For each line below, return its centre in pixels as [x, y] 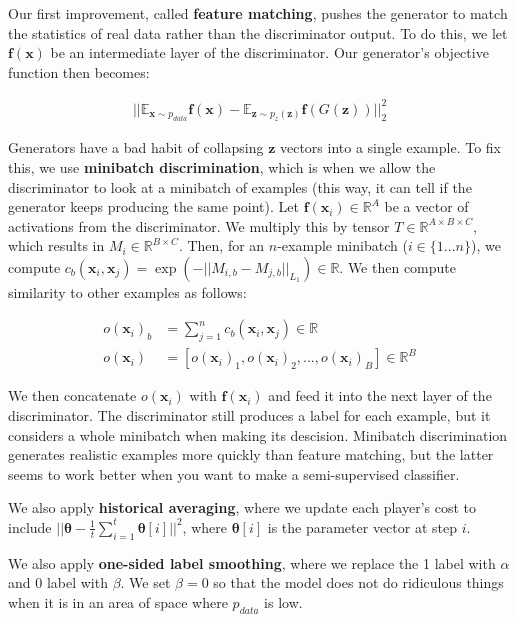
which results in [56, 245]
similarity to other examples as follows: [127, 291]
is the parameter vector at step [362, 526]
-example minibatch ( [342, 245]
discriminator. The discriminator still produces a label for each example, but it [249, 414]
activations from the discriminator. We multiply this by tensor [199, 225]
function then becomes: [79, 71]
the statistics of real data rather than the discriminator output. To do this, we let [258, 32]
